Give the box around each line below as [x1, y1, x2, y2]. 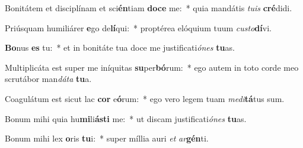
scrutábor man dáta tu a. [5, 73, 92, 85]
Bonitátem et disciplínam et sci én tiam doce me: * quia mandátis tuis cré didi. [5, 2, 292, 14]
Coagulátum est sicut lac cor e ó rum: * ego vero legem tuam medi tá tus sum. [5, 92, 285, 104]
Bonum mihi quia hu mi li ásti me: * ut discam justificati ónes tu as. [5, 112, 247, 124]
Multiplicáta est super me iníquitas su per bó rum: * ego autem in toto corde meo [5, 61, 299, 73]
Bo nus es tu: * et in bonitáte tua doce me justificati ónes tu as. [5, 41, 235, 54]
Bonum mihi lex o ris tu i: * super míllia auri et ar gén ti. [5, 132, 209, 144]
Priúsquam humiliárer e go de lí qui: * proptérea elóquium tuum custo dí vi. [5, 21, 272, 34]
